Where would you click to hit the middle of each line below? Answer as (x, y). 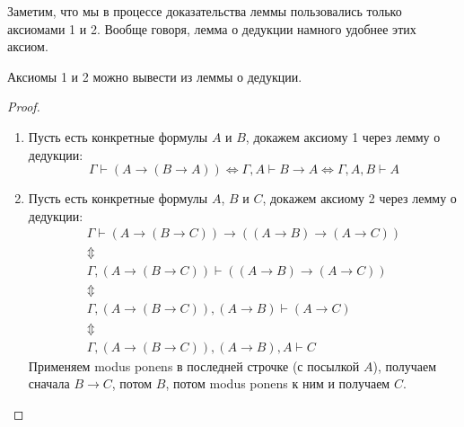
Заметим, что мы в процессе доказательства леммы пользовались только (205, 11)
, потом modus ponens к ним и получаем (278, 383)
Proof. (24, 107)
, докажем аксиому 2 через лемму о (359, 198)
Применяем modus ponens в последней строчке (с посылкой (194, 365)
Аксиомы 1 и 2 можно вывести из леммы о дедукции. (155, 76)
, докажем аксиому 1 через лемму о (343, 136)
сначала (49, 383)
